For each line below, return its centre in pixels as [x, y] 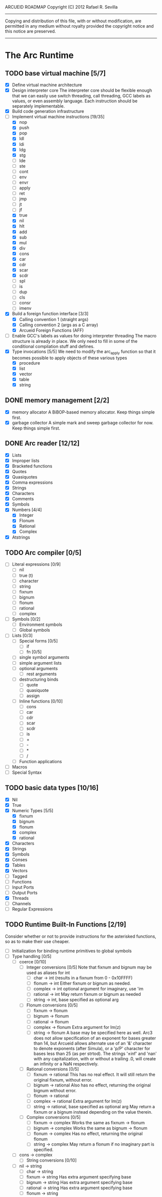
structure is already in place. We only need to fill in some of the [75, 341]
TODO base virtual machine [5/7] [55, 73]
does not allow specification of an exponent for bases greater [95, 1038]
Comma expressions [32, 482]
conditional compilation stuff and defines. [53, 346]
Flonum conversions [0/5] [52, 1005]
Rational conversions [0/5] [53, 1069]
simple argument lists [40, 663]
